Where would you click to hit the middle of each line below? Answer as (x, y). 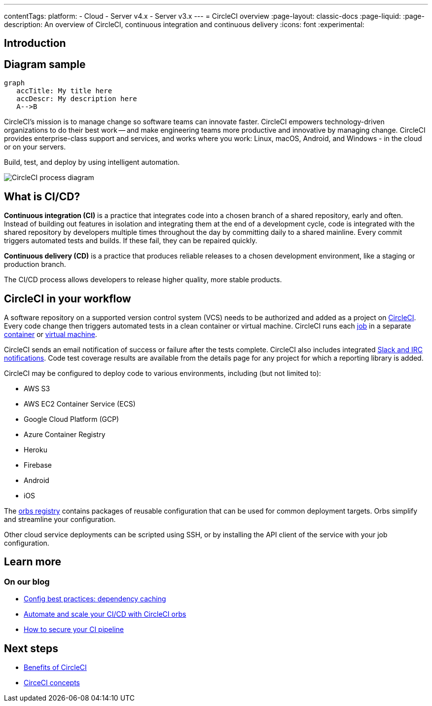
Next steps (31, 648)
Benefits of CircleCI (55, 668)
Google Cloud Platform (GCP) (72, 419)
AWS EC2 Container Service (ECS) (80, 404)
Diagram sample (45, 64)
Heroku (36, 449)
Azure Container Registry (65, 434)
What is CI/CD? (42, 196)
